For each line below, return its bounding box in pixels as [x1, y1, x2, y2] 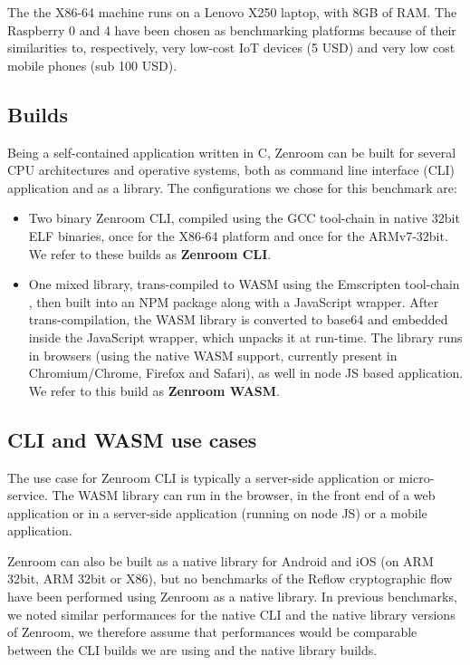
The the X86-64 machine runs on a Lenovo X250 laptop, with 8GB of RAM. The [7, 3, 457, 21]
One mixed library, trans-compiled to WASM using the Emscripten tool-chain [28, 275, 460, 294]
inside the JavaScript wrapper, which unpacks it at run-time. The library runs [28, 327, 463, 346]
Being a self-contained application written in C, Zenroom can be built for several [7, 142, 456, 161]
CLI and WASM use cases [7, 425, 257, 453]
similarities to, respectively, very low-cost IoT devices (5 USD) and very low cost [7, 38, 456, 57]
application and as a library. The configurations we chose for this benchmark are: [7, 178, 457, 197]
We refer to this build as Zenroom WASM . [28, 381, 280, 400]
